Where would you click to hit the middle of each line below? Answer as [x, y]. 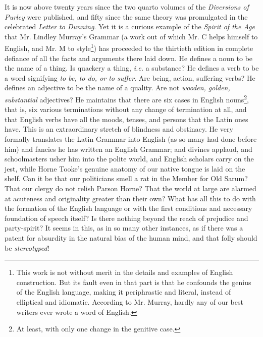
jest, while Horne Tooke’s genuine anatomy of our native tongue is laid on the [125, 168]
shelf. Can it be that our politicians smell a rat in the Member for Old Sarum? [126, 178]
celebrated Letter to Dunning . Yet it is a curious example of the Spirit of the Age [130, 26]
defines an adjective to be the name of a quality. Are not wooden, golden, [117, 88]
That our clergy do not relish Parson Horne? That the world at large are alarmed [130, 188]
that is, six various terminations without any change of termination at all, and [126, 109]
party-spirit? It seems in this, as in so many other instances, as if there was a [124, 228]
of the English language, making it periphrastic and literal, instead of [124, 292]
